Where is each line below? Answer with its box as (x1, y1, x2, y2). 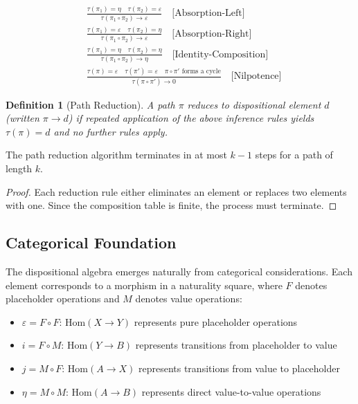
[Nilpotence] (231, 71, 282, 82)
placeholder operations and (6, 291, 120, 306)
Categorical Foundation (6, 232, 177, 253)
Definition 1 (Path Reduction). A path (6, 97, 175, 111)
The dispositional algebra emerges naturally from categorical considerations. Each (6, 264, 352, 278)
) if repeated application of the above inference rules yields (68, 111, 314, 125)
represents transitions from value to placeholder (138, 360, 340, 375)
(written (6, 111, 39, 125)
